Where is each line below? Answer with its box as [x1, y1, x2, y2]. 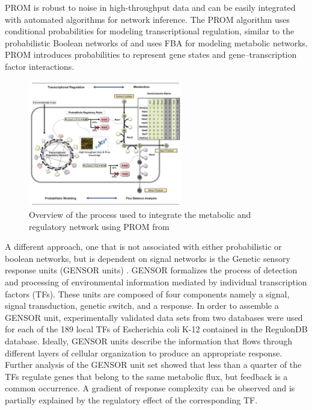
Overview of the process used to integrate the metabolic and [29, 208, 251, 221]
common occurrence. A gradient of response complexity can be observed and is [5, 382, 295, 394]
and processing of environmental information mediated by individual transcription [5, 276, 307, 288]
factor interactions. [5, 60, 75, 72]
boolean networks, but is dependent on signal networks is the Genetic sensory [5, 252, 290, 264]
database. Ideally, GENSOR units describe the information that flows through [5, 335, 293, 347]
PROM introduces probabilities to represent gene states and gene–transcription [5, 48, 297, 61]
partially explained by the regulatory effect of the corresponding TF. [5, 393, 258, 406]
